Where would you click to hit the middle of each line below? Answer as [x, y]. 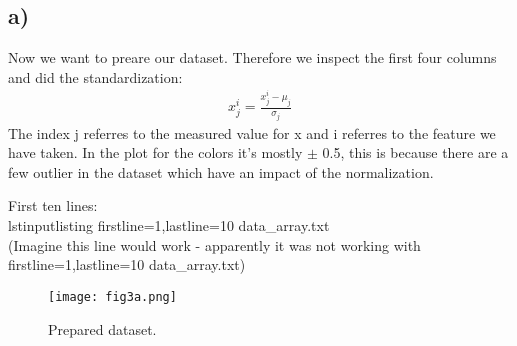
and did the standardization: [95, 76]
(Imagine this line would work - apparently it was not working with [214, 244]
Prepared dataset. [102, 328]
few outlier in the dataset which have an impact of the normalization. [221, 171]
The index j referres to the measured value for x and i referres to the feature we [252, 132]
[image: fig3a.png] [112, 296]
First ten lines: [53, 205]
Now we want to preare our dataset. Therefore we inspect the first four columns [252, 57]
